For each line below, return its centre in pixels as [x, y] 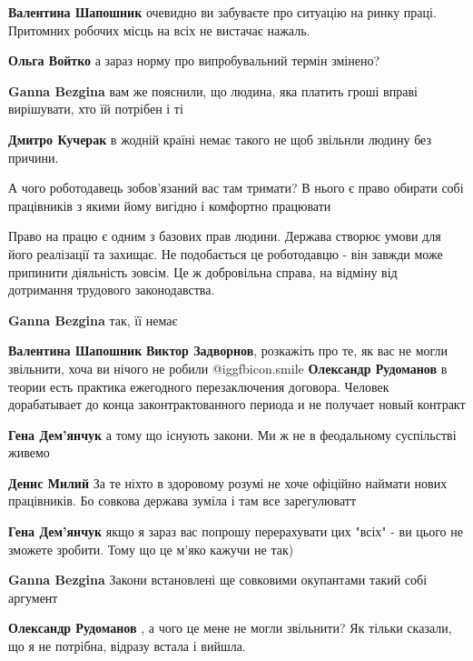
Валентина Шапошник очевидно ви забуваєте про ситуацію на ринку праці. [222, 12]
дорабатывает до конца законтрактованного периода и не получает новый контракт [237, 404]
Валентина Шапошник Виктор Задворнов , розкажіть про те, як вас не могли [228, 351]
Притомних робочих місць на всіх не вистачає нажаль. [159, 30]
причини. [34, 157]
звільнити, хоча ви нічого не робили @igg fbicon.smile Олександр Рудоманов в [228, 368]
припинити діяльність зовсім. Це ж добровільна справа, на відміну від [203, 271]
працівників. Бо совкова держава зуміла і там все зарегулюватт [182, 501]
